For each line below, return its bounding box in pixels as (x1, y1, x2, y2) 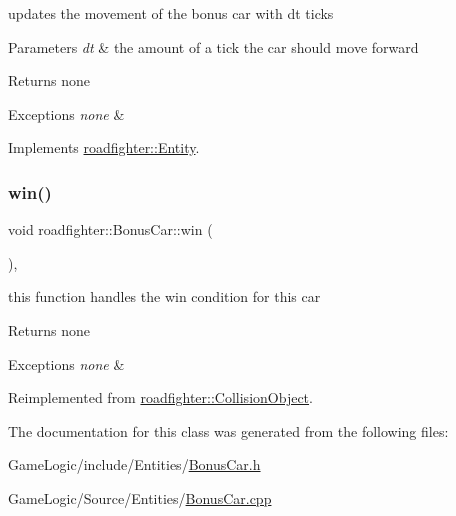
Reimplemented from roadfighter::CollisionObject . (8, 387, 313, 408)
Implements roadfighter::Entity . (8, 137, 200, 158)
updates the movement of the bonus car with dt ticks (8, 3, 334, 23)
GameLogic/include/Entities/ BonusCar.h (8, 454, 261, 475)
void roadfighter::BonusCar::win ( (8, 219, 213, 240)
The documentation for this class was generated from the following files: (8, 420, 449, 441)
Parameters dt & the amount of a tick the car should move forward (8, 36, 419, 57)
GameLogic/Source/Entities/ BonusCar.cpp (8, 487, 272, 508)
